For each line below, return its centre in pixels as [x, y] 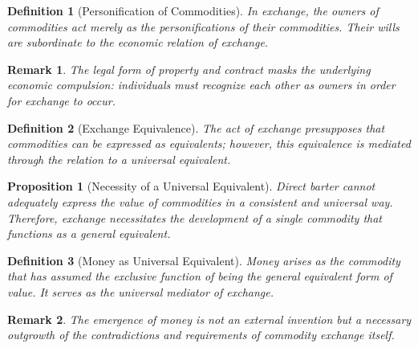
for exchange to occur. [61, 100]
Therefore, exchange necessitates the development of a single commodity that [195, 217]
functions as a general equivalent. [89, 233]
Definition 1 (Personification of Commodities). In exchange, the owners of [193, 10]
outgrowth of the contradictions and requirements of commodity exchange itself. [201, 335]
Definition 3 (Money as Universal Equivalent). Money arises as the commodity [204, 260]
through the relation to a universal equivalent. [119, 159]
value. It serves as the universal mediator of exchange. [140, 291]
